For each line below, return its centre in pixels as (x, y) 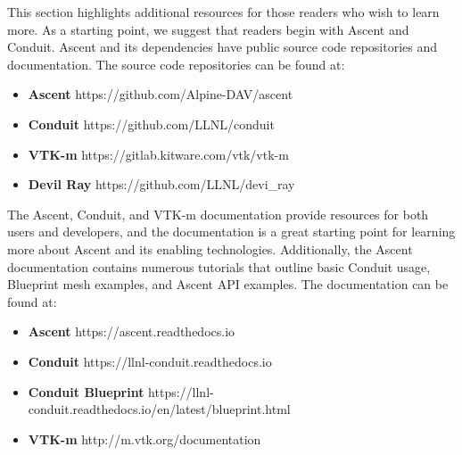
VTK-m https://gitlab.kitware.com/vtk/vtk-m (158, 154)
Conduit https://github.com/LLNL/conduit (151, 124)
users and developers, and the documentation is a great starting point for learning (231, 232)
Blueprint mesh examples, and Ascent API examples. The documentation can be (228, 284)
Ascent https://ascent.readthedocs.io (132, 331)
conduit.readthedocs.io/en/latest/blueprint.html (159, 409)
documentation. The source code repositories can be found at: (176, 64)
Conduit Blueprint (86, 391)
